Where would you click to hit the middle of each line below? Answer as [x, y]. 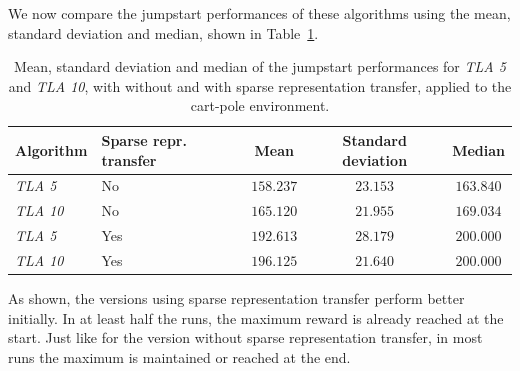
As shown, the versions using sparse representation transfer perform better [236, 298]
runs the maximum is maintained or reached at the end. [179, 356]
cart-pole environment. [260, 105]
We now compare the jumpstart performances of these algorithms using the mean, [259, 13]
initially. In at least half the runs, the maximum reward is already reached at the [256, 317]
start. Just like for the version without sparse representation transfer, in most [245, 337]
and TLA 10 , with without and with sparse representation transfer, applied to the [260, 85]
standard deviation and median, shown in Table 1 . [163, 32]
